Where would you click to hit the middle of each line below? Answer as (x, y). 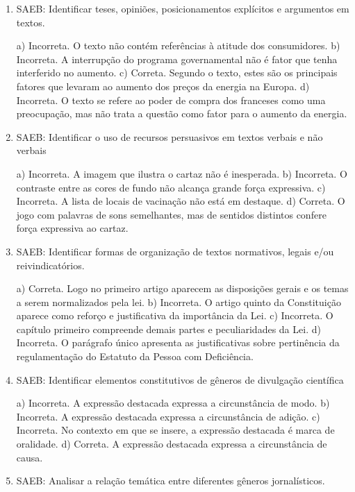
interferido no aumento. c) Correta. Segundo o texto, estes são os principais (177, 73)
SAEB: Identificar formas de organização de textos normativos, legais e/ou (175, 251)
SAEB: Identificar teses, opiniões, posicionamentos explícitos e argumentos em (183, 8)
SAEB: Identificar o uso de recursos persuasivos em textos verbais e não (170, 136)
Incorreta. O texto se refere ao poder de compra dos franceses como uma (171, 100)
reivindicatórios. (50, 265)
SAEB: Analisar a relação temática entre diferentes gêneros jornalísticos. (171, 481)
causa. (30, 457)
